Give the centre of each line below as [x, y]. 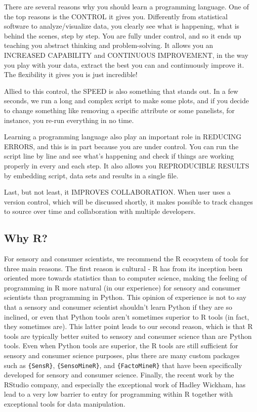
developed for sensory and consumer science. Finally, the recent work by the [119, 375]
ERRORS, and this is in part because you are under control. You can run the [121, 146]
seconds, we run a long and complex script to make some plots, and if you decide [127, 101]
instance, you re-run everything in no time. [69, 120]
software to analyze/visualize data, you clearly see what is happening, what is [122, 26]
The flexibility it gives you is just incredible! [71, 74]
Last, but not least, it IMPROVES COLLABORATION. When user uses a [117, 192]
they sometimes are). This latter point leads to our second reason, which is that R [128, 326]
